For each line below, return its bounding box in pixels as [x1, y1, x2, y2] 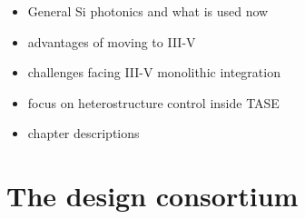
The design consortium [6, 177, 299, 214]
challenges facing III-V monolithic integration [27, 63, 280, 82]
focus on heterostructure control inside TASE [27, 93, 280, 112]
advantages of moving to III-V [27, 32, 196, 51]
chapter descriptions [27, 124, 140, 143]
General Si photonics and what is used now [27, 2, 269, 20]
